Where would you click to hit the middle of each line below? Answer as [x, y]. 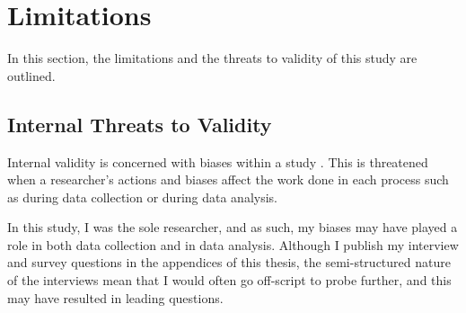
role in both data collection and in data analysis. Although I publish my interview [233, 244]
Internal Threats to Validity [140, 124]
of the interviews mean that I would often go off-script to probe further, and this [229, 280]
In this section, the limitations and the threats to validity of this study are [212, 58]
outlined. [31, 75]
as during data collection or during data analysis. [142, 197]
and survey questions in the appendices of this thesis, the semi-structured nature [229, 262]
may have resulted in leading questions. [115, 297]
